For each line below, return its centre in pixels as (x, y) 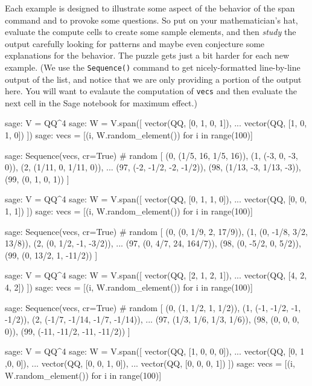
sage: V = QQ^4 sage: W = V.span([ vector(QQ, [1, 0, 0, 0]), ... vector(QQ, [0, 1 (155, 351)
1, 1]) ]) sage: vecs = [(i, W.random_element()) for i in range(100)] (129, 211)
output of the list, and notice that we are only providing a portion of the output (153, 79)
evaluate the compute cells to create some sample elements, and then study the (151, 32)
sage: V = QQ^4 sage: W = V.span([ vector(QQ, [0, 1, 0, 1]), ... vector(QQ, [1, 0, (156, 123)
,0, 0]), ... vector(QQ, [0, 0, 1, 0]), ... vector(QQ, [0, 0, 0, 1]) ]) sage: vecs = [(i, (150, 363)
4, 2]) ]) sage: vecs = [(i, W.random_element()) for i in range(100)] (129, 287)
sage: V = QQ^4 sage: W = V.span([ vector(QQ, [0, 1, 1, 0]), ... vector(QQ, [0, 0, (156, 199)
